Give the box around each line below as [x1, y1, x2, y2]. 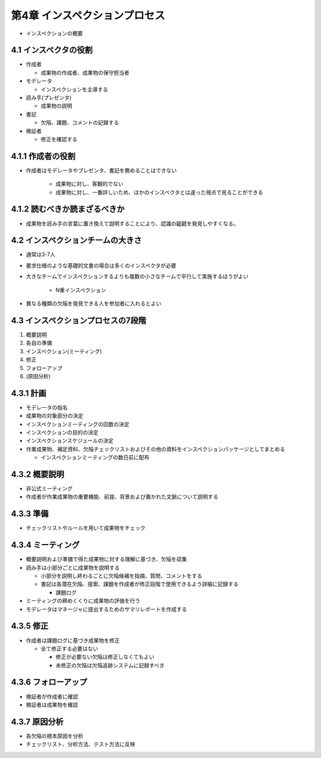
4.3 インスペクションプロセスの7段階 [11, 315, 147, 325]
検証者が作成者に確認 [26, 693, 78, 700]
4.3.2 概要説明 [11, 469, 65, 479]
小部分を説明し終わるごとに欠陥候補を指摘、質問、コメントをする [40, 573, 202, 580]
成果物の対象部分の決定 [26, 412, 83, 419]
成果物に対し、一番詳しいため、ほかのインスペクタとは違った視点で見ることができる [55, 188, 263, 196]
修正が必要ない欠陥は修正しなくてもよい [55, 653, 155, 661]
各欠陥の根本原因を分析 [26, 732, 83, 740]
